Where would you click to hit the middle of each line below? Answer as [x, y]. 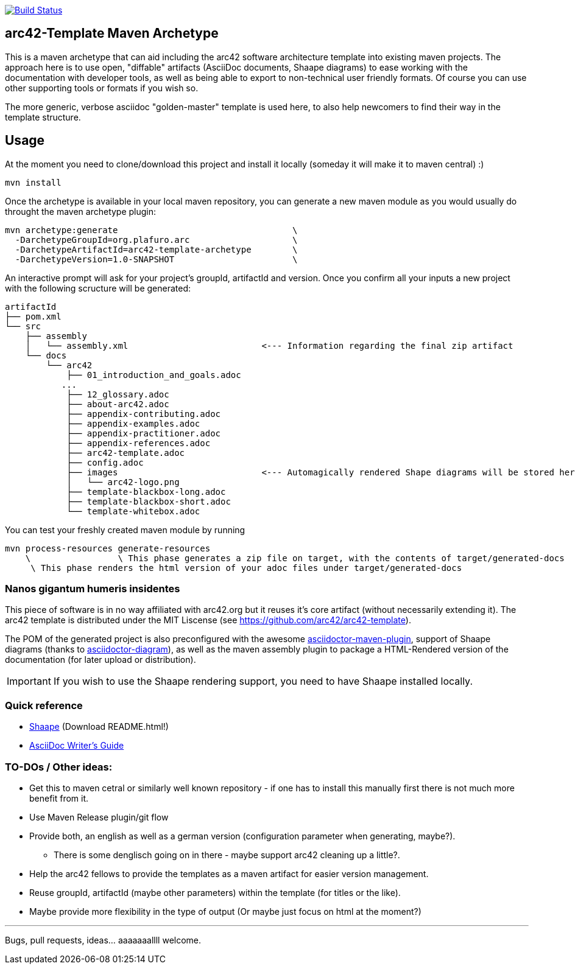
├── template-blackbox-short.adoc [149, 501]
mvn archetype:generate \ [151, 230]
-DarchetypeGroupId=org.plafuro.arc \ [156, 240]
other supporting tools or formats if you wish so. [102, 88]
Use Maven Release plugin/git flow [99, 817]
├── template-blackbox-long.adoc [146, 491]
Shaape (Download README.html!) [99, 727]
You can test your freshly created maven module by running [125, 530]
